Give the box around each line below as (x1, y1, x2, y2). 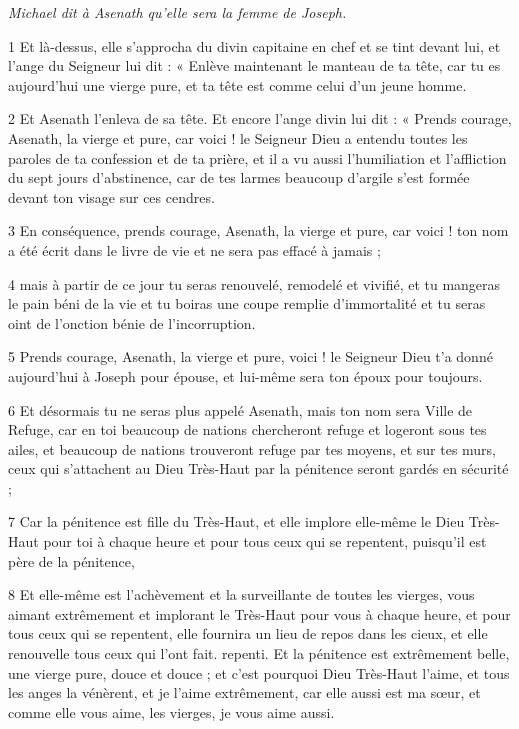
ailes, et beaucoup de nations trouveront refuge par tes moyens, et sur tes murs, (8, 438, 497, 459)
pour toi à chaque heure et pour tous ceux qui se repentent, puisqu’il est (43, 531, 487, 552)
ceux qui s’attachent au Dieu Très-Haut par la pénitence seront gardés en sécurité (8, 458, 509, 479)
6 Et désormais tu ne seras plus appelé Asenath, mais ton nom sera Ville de (8, 399, 473, 420)
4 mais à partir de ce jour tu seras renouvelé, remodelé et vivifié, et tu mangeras (8, 273, 501, 294)
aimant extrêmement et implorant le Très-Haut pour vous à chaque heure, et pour (8, 603, 511, 624)
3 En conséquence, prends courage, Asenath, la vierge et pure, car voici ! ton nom (8, 220, 509, 241)
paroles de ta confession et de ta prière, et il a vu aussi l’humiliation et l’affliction (8, 147, 507, 168)
